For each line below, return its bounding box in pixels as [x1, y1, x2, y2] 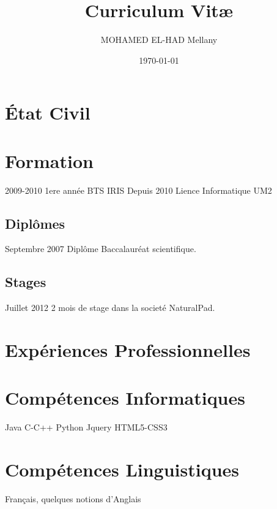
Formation [5, 148, 94, 173]
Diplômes [5, 213, 65, 232]
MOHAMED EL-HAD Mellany [100, 33, 218, 46]
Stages [5, 272, 46, 291]
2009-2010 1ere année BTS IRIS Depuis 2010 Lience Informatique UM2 [5, 183, 272, 196]
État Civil [5, 100, 90, 125]
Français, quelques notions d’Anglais [5, 492, 141, 505]
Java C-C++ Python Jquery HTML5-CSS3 [5, 421, 168, 434]
